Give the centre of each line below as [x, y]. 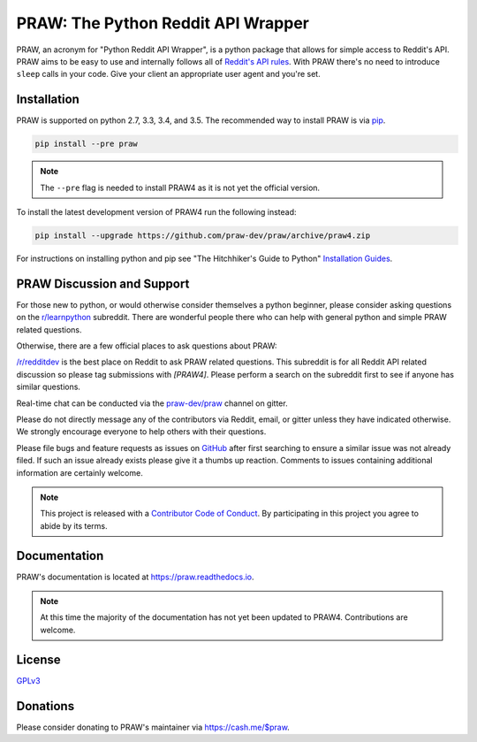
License [38, 659]
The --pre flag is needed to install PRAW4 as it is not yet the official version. [180, 187]
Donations [45, 706]
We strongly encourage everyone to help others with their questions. [141, 432]
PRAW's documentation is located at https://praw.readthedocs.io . [136, 577]
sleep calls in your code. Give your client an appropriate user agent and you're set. [169, 74]
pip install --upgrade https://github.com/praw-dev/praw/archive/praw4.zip [203, 235]
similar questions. [49, 387]
